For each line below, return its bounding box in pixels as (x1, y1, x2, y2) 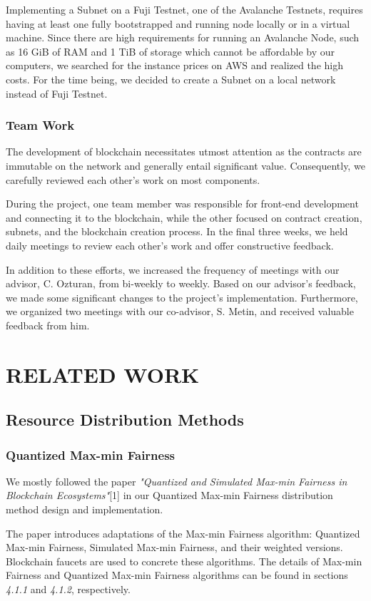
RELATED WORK (6, 359, 200, 389)
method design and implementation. (6, 502, 163, 517)
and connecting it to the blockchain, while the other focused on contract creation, (6, 210, 362, 225)
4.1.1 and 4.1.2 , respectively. (6, 582, 131, 597)
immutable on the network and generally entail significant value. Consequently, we (6, 158, 365, 173)
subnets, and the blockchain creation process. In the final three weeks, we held (6, 224, 348, 239)
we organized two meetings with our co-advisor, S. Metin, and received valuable (6, 304, 354, 319)
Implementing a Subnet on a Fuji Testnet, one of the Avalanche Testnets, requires (6, 2, 363, 16)
